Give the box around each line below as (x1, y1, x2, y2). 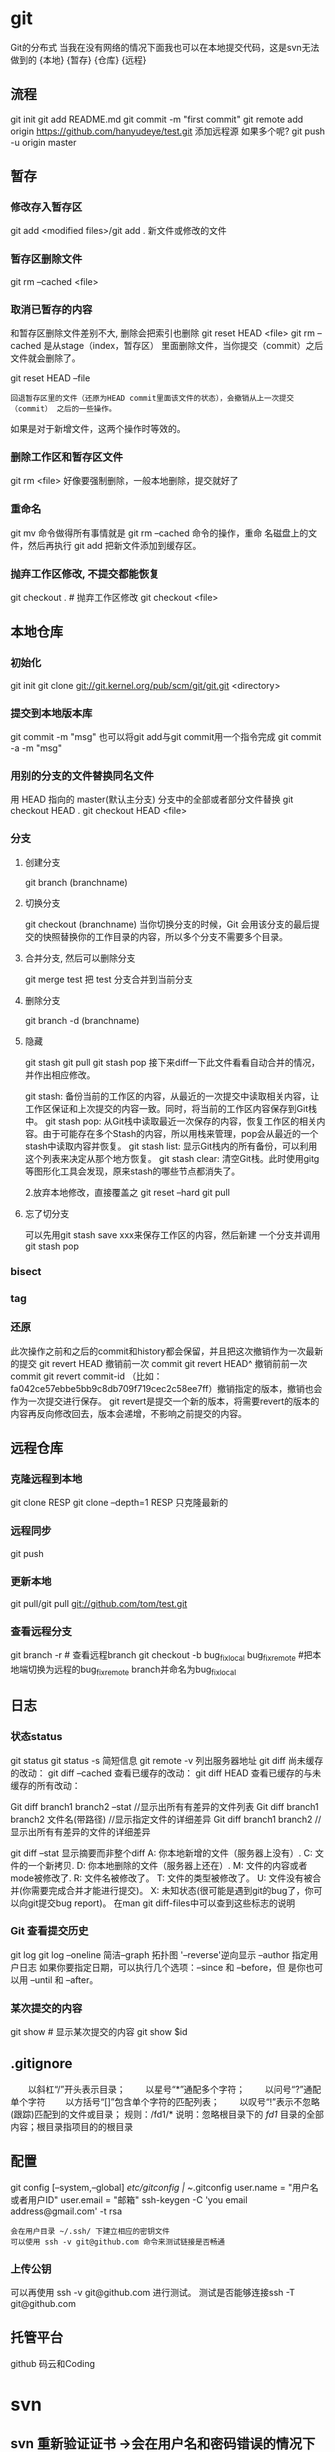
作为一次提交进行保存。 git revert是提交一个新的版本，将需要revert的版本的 (10, 1395, 320, 1407)
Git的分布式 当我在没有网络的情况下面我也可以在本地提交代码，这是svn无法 (10, 41, 320, 53)
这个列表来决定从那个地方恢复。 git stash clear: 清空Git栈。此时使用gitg (24, 1152, 320, 1164)
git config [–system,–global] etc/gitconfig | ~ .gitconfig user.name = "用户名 (10, 2181, 319, 2193)
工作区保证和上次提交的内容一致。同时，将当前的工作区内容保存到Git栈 (24, 1102, 318, 1114)
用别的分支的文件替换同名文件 (10, 768, 155, 782)
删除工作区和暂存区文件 (10, 450, 123, 464)
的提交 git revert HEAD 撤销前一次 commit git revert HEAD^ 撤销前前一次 (10, 1357, 308, 1369)
